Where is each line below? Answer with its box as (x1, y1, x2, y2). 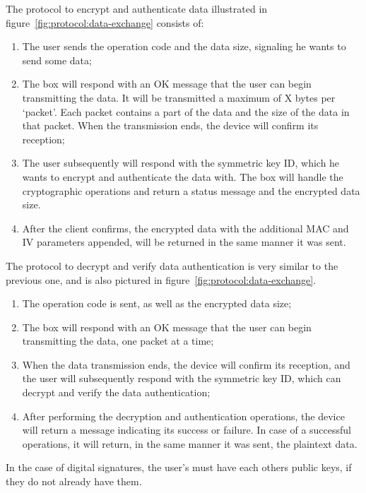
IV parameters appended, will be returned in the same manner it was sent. (22, 234, 346, 249)
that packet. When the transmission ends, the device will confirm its (22, 118, 319, 133)
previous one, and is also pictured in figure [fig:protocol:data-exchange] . (6, 272, 317, 287)
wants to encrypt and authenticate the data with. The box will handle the (22, 169, 343, 184)
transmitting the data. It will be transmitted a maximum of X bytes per (22, 90, 336, 105)
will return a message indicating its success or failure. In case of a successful (22, 422, 351, 437)
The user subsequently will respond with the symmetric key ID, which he (22, 155, 340, 170)
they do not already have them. (6, 474, 142, 489)
